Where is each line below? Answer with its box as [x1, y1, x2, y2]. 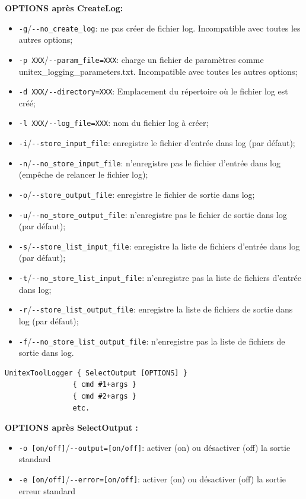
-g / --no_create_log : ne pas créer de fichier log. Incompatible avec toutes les [18, 21, 301, 34]
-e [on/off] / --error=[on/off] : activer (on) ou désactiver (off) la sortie [18, 473, 286, 485]
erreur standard [18, 484, 75, 497]
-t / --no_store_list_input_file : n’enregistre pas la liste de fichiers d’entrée [18, 271, 302, 284]
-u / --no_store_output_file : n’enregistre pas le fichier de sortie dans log [18, 208, 287, 220]
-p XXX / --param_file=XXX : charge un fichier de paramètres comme [18, 53, 264, 65]
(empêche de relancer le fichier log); [18, 168, 148, 181]
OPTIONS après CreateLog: [5, 2, 123, 14]
